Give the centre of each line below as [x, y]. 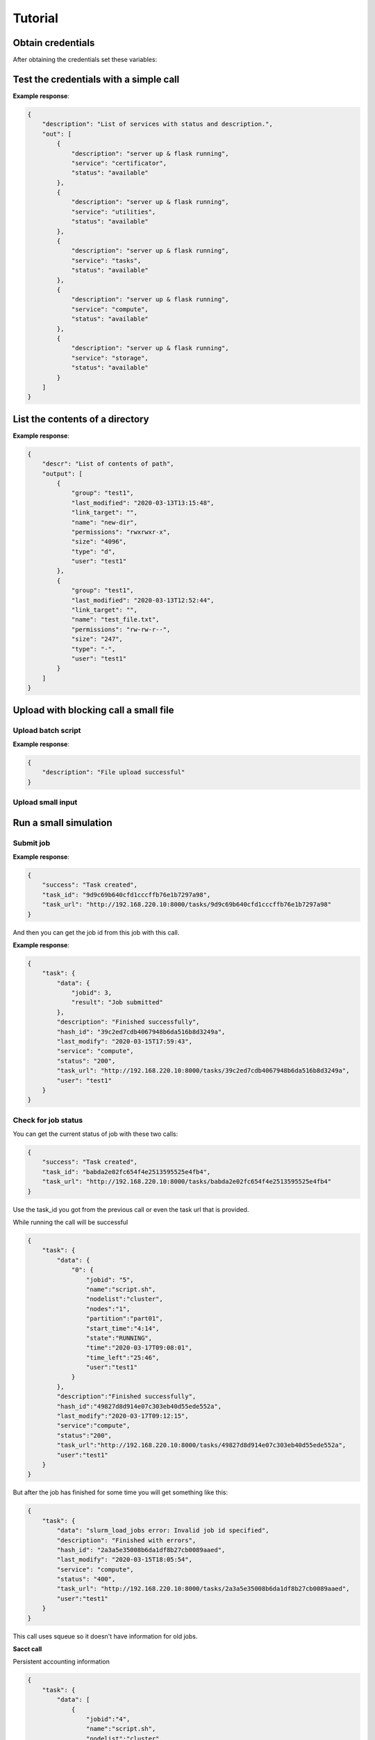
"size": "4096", [99, 542]
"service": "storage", [110, 358]
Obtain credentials [54, 43]
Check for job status [48, 1120]
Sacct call [27, 1649]
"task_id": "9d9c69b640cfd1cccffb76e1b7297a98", [126, 895]
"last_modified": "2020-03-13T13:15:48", [143, 503]
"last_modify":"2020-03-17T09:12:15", [123, 1416]
